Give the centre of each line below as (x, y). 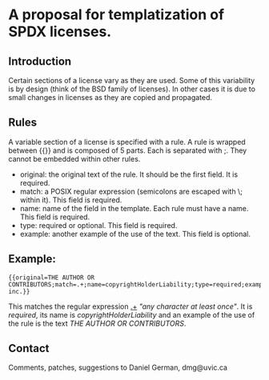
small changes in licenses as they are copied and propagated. (110, 97)
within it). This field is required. (71, 200)
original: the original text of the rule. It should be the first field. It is (129, 174)
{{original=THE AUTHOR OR (51, 278)
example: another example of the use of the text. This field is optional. (135, 234)
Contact (29, 348)
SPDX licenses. (60, 32)
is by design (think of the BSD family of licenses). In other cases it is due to (132, 89)
